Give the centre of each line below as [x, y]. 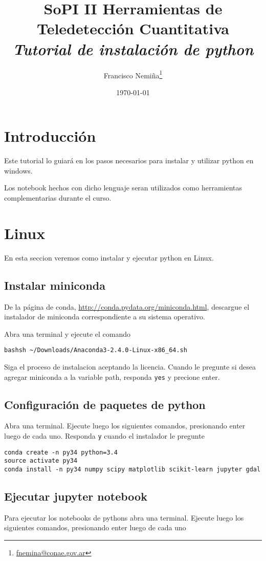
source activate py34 [41, 461]
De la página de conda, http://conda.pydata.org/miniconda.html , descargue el [127, 306]
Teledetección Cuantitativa [133, 28]
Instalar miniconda [55, 285]
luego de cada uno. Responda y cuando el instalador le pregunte [104, 436]
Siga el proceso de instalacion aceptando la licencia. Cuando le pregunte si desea [130, 367]
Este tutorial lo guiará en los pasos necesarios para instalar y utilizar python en [129, 160]
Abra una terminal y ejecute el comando [68, 333]
